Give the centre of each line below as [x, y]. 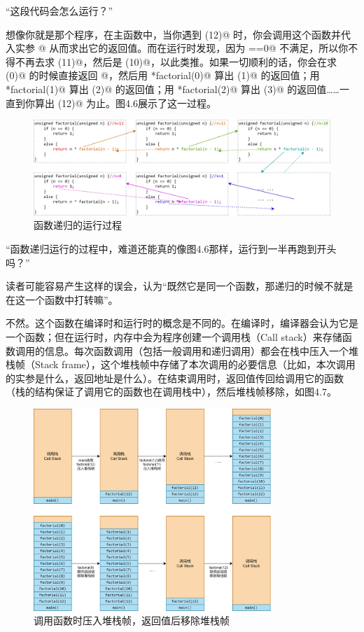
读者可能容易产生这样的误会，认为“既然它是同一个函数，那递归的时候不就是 [180, 286]
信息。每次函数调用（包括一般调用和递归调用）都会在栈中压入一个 [196, 350]
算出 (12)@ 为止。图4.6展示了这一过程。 [125, 103]
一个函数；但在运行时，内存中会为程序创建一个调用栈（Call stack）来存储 [174, 336]
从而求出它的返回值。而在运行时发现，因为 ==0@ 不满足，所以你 [199, 48]
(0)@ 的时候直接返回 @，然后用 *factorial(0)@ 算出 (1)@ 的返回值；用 [163, 75]
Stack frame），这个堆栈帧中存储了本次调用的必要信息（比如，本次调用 [195, 364]
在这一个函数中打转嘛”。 [62, 299]
